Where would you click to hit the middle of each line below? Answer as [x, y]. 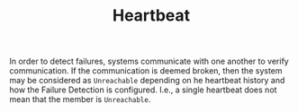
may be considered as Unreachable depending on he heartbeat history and [147, 81]
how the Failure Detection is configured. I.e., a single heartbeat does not [143, 90]
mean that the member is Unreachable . [80, 99]
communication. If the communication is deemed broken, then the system [146, 71]
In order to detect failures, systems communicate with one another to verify [149, 61]
